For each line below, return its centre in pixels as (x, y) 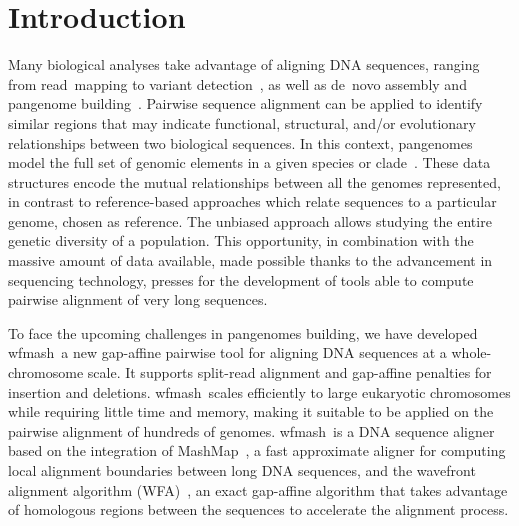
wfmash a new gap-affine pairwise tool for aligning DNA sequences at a (227, 352)
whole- (471, 352)
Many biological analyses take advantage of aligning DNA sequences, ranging (244, 64)
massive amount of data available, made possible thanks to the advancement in (250, 260)
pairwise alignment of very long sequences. (138, 299)
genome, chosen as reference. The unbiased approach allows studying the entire (250, 220)
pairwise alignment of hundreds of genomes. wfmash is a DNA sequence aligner (251, 430)
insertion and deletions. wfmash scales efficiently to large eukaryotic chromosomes (259, 391)
